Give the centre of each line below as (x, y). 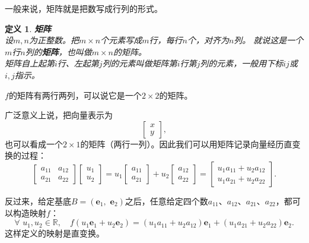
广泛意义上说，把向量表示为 (59, 115)
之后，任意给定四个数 (166, 201)
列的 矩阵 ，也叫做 (58, 51)
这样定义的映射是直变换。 (55, 233)
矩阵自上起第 (30, 63)
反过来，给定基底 (38, 201)
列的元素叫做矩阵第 (140, 63)
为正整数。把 (54, 40)
